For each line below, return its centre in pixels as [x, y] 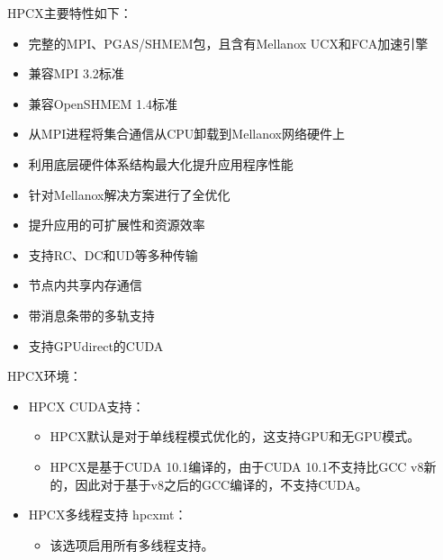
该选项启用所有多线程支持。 [132, 544]
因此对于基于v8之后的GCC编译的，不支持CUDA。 [221, 484]
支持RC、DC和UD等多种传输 [113, 254]
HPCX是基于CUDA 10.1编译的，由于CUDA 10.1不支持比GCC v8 [237, 466]
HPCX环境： [45, 376]
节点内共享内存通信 [85, 285]
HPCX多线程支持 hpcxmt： [108, 515]
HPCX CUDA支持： [86, 406]
